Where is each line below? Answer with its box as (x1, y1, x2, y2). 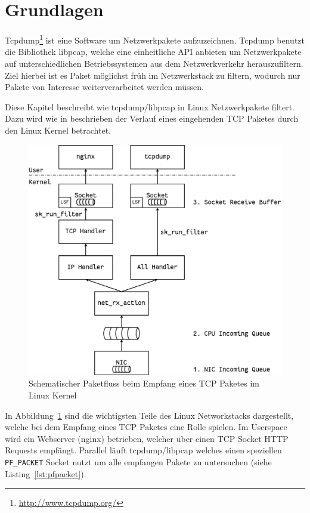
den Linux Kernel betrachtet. (5, 123, 111, 136)
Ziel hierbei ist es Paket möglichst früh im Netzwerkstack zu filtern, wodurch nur (5, 69, 300, 81)
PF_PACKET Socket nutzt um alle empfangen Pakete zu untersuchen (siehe (5, 456, 272, 468)
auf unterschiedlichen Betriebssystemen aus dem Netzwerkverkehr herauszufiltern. (5, 57, 303, 69)
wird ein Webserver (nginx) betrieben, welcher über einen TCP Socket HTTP (5, 432, 289, 444)
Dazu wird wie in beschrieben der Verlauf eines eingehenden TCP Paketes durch (5, 112, 299, 125)
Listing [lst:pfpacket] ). (5, 467, 86, 480)
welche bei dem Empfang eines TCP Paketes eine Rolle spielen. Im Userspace (5, 421, 287, 433)
